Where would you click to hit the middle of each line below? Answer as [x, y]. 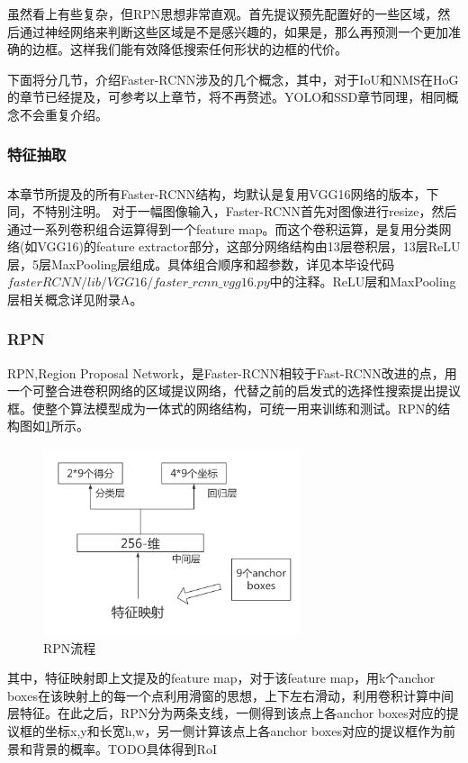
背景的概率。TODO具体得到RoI [124, 748]
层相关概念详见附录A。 [75, 299]
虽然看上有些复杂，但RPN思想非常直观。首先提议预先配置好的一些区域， [223, 14]
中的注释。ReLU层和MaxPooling [363, 282]
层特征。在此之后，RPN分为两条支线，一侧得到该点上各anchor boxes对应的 [227, 713]
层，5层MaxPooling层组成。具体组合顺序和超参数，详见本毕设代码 [201, 263]
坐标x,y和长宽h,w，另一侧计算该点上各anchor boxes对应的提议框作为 [243, 730]
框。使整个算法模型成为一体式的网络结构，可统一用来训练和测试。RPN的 [223, 408]
